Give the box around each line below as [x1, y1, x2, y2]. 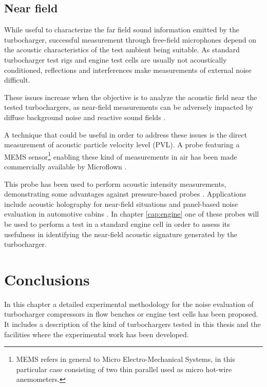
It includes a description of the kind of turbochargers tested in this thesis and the [4, 319, 261, 330]
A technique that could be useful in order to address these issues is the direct [4, 129, 247, 140]
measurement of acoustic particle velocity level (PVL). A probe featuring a [4, 139, 240, 150]
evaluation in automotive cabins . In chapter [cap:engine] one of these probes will [4, 208, 259, 219]
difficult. [4, 74, 30, 85]
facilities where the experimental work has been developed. [4, 328, 189, 339]
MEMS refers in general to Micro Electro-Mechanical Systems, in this [16, 354, 235, 364]
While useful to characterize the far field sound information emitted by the [4, 24, 240, 35]
